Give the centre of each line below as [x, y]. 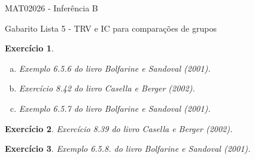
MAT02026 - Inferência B [51, 8]
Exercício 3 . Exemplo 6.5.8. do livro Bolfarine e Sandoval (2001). [128, 149]
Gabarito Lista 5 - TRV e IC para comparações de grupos [111, 28]
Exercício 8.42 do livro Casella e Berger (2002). [107, 88]
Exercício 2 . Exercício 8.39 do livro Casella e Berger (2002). [119, 128]
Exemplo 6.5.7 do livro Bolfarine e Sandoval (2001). [115, 108]
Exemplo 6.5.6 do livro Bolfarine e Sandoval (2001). [115, 68]
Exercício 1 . [29, 48]
